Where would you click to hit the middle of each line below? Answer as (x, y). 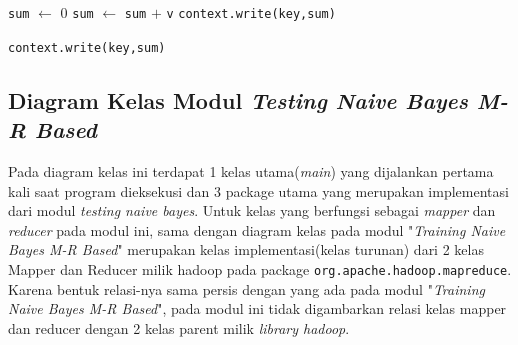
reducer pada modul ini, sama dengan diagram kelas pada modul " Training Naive (257, 229)
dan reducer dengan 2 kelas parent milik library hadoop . (179, 327)
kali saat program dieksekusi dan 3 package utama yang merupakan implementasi (258, 190)
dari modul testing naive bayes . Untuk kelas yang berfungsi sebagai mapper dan (252, 210)
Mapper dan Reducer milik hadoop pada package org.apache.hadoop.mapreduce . (260, 268)
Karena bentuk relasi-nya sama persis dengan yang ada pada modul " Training (246, 288)
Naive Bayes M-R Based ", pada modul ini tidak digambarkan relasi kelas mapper (257, 308)
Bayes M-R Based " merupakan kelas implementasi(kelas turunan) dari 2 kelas (246, 249)
